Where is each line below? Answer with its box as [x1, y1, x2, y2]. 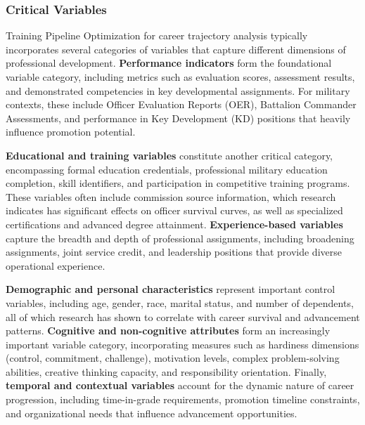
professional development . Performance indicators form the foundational [6, 55, 332, 70]
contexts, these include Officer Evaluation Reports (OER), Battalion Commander [6, 97, 357, 112]
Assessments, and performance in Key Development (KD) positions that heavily [6, 110, 351, 125]
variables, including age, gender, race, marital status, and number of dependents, [6, 295, 354, 310]
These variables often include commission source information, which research [6, 189, 336, 204]
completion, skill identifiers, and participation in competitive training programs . [6, 176, 350, 190]
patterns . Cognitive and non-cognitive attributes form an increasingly [6, 323, 331, 338]
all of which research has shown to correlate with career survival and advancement [6, 309, 360, 324]
